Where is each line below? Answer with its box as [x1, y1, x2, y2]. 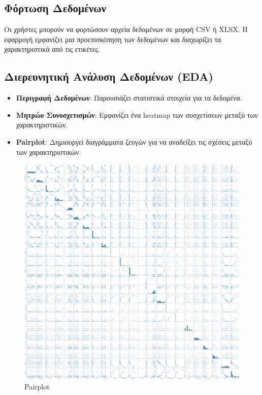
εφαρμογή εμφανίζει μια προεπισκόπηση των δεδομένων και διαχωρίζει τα [4, 34, 221, 44]
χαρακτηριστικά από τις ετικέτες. [4, 44, 100, 54]
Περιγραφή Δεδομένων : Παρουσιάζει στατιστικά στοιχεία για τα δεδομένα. [16, 92, 242, 103]
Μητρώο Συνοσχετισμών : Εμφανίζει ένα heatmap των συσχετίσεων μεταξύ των [16, 109, 258, 120]
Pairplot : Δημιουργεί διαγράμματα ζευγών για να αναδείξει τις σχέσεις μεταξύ [16, 136, 252, 147]
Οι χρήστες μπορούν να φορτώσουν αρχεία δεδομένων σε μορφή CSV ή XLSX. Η [4, 24, 248, 35]
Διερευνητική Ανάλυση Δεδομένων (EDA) [4, 69, 213, 84]
